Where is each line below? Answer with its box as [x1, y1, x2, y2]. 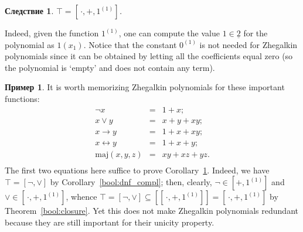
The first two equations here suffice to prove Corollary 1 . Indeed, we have [5, 163, 270, 176]
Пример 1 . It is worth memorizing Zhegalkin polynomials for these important [5, 81, 285, 93]
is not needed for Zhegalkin [199, 38, 298, 50]
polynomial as [5, 38, 55, 50]
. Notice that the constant [83, 38, 177, 50]
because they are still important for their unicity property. [5, 216, 215, 228]
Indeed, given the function [5, 27, 99, 39]
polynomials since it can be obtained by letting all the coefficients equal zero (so [5, 50, 293, 62]
